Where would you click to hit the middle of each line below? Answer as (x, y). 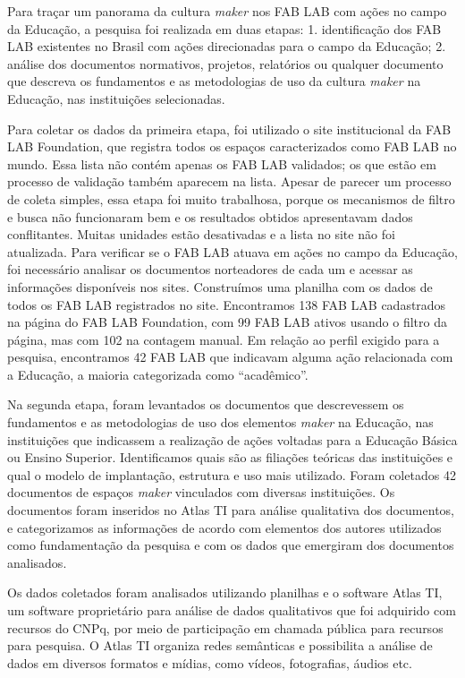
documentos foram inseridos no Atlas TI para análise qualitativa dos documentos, (231, 510)
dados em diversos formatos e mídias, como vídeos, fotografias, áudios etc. (210, 662)
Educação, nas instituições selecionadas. (116, 98)
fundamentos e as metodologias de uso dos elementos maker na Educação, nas (220, 422)
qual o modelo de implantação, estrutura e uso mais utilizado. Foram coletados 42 (232, 474)
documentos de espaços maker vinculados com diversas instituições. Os (201, 492)
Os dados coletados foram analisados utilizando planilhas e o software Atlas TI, (225, 592)
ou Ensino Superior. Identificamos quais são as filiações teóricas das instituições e (230, 457)
